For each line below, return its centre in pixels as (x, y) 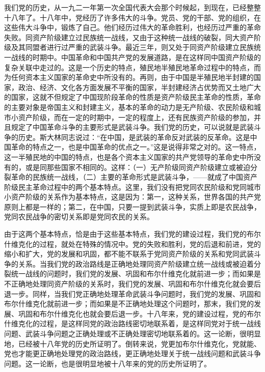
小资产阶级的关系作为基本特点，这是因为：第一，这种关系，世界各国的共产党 (132, 197)
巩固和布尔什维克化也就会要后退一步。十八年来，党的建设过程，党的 (132, 313)
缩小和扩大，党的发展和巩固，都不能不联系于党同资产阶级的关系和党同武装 (129, 254)
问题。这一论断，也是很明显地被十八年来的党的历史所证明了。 (108, 363)
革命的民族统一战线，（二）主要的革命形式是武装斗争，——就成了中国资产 (134, 177)
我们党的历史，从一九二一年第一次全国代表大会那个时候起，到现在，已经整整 (132, 7)
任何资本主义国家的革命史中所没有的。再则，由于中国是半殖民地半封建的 (132, 77)
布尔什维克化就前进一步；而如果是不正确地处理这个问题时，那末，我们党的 (129, 304)
